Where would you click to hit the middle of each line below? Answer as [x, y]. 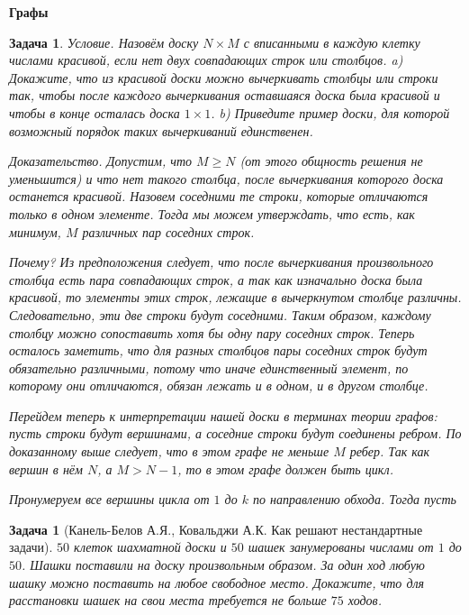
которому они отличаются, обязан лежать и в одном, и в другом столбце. [219, 386]
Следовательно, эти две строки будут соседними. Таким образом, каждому [220, 314]
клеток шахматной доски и [150, 547]
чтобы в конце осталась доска [95, 112]
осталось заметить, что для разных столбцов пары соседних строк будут [218, 350]
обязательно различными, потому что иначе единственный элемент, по [209, 367]
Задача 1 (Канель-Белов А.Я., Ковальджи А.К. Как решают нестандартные [216, 529]
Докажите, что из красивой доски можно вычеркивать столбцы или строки [224, 77]
